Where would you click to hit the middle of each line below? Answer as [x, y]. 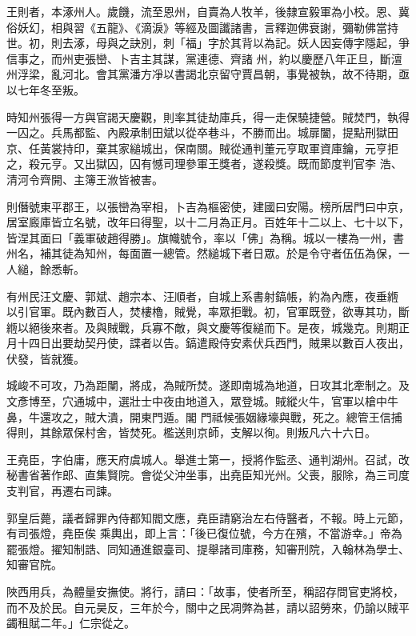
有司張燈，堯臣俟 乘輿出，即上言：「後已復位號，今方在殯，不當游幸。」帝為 [204, 533]
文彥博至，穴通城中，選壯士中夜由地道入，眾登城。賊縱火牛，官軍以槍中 [197, 401]
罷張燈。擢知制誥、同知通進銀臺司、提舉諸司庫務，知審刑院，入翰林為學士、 [208, 548]
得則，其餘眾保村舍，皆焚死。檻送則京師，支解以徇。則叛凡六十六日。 [191, 432]
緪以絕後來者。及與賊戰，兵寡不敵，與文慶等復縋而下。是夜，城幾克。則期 [202, 327]
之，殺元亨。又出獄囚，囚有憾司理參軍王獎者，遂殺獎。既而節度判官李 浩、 [204, 164]
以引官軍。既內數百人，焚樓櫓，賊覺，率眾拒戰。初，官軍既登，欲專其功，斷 [208, 312]
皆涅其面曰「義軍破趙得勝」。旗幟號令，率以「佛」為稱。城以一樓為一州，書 [205, 237]
